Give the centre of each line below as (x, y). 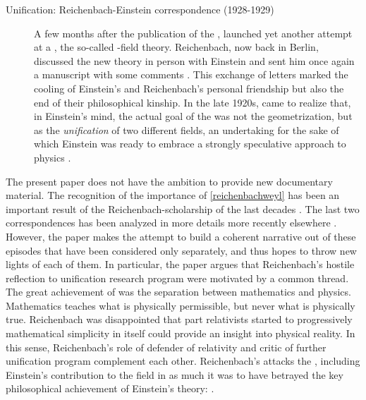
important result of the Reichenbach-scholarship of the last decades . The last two (183, 208)
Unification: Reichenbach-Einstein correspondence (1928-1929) (140, 9)
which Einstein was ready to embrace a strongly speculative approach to (190, 144)
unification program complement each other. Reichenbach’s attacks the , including (183, 361)
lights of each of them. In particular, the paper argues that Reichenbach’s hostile (180, 264)
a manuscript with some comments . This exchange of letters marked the (191, 74)
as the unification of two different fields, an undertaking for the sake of (187, 129)
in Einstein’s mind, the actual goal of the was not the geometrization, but (193, 116)
